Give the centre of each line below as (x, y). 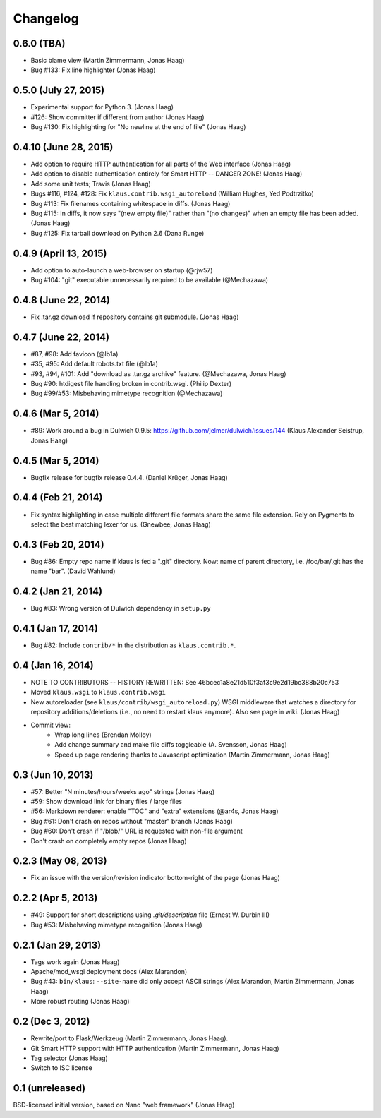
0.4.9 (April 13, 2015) (60, 253)
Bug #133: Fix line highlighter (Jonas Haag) (93, 70)
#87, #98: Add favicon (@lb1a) (74, 354)
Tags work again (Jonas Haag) (75, 962)
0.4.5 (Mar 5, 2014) (56, 461)
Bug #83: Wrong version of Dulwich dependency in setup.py (121, 608)
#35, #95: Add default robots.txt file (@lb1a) (95, 364)
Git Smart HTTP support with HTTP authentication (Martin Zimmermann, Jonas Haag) (155, 1048)
